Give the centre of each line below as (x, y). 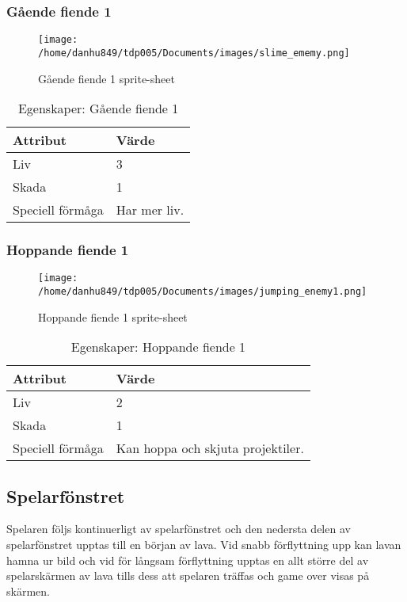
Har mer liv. (150, 210)
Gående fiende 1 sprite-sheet (107, 78)
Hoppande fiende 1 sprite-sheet (113, 316)
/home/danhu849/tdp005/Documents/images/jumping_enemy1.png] (203, 291)
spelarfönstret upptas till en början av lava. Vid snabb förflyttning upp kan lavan (204, 545)
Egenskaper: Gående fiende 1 (98, 109)
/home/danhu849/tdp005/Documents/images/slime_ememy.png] (194, 53)
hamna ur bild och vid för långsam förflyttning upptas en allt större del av (188, 560)
